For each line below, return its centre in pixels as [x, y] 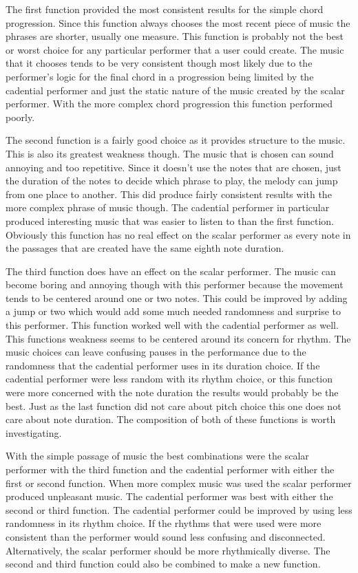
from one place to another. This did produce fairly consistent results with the [169, 194]
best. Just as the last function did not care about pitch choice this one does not [173, 406]
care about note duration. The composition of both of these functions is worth [171, 419]
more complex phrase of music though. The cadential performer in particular [168, 207]
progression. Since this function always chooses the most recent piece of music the [178, 22]
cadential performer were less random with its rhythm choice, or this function [169, 379]
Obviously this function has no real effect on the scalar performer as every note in [178, 234]
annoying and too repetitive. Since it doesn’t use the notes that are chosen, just [173, 167]
